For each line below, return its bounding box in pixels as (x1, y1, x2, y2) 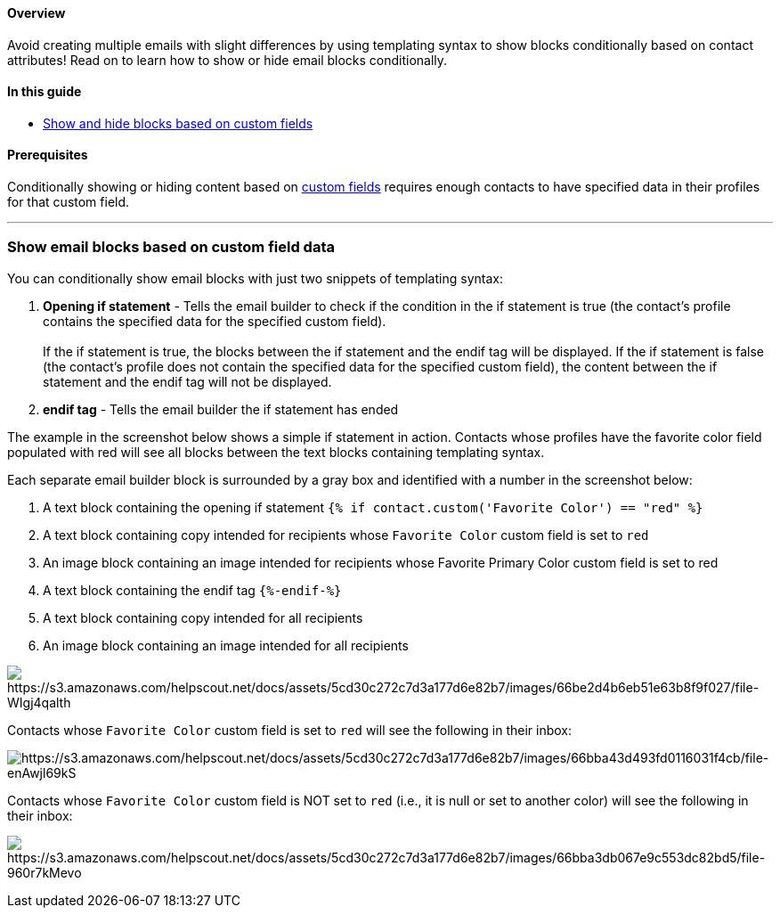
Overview (7, 5, 66, 20)
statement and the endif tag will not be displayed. (43, 373, 332, 389)
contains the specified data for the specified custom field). (43, 313, 386, 329)
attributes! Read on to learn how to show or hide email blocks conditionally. (7, 52, 448, 68)
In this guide (7, 84, 82, 100)
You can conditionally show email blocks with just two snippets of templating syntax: (7, 270, 503, 286)
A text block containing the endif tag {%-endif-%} (43, 582, 342, 598)
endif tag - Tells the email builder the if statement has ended (43, 401, 399, 417)
